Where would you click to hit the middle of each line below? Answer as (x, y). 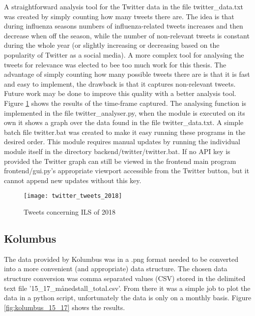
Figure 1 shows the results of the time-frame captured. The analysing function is (125, 103)
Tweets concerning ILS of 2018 (70, 211)
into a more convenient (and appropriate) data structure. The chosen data (116, 269)
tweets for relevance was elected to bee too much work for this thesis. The (115, 64)
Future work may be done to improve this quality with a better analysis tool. (120, 93)
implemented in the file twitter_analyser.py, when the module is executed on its (125, 112)
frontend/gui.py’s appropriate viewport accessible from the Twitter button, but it (127, 171)
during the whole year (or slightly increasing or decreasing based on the (112, 45)
